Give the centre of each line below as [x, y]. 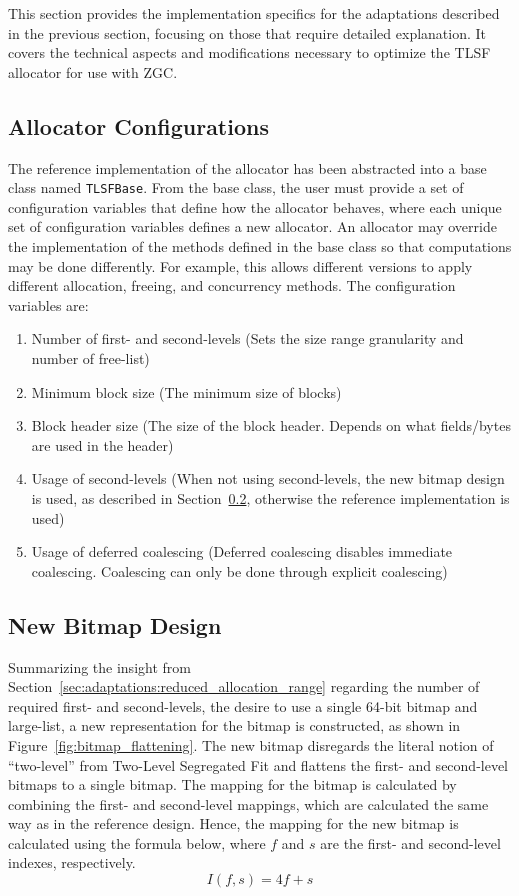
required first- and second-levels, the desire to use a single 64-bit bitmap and [243, 705]
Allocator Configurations [138, 125]
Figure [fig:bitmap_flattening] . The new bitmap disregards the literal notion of [251, 744]
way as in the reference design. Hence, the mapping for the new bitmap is [233, 823]
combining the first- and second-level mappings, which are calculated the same [248, 803]
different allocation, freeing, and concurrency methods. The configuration [232, 285]
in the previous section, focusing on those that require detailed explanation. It [247, 32]
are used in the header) [102, 444]
